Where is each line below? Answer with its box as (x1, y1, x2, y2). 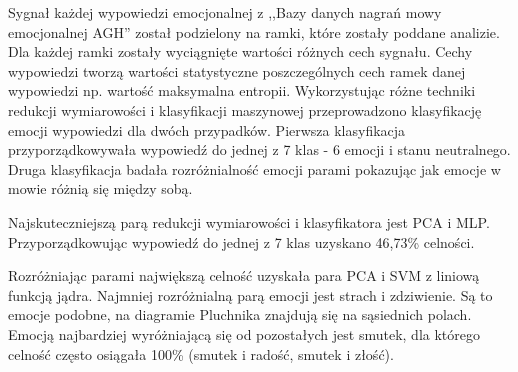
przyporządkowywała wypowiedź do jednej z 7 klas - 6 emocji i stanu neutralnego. (8, 139, 511, 160)
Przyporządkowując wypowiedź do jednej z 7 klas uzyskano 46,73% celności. (8, 231, 475, 252)
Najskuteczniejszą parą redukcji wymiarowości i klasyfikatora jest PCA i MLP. (8, 211, 490, 232)
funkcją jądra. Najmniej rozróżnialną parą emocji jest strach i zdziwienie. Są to (8, 284, 493, 305)
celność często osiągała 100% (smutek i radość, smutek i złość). (8, 343, 394, 364)
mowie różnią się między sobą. (8, 178, 193, 199)
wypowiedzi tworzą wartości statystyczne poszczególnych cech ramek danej (8, 60, 466, 81)
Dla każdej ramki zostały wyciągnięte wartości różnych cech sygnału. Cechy (8, 41, 473, 62)
